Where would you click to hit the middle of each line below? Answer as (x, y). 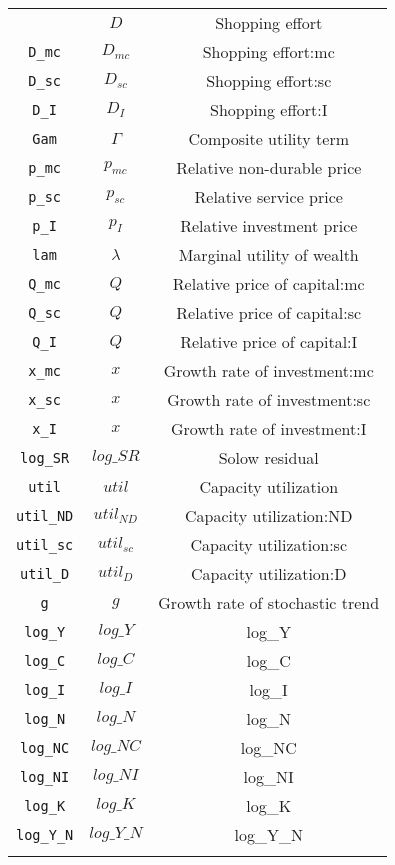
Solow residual (268, 457)
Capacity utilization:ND (269, 515)
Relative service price (268, 196)
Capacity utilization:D (269, 573)
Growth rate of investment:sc (269, 399)
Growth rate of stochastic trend (269, 602)
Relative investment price (269, 225)
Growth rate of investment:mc (268, 370)
